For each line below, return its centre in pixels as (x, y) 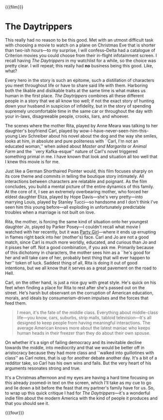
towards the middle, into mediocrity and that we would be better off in (75, 347)
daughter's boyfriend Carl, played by (42, 131)
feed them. (16, 303)
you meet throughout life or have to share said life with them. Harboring (76, 85)
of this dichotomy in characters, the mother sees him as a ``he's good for (78, 252)
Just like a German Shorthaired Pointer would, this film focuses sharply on (79, 171)
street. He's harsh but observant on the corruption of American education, (79, 293)
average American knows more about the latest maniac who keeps (83, 328)
